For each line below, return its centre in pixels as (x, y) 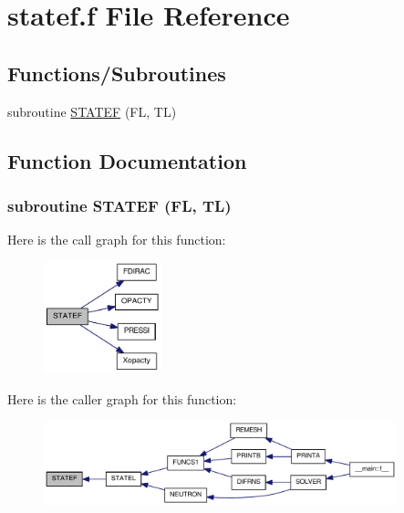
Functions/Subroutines (117, 73)
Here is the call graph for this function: (117, 240)
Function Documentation (127, 160)
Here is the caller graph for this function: (122, 399)
